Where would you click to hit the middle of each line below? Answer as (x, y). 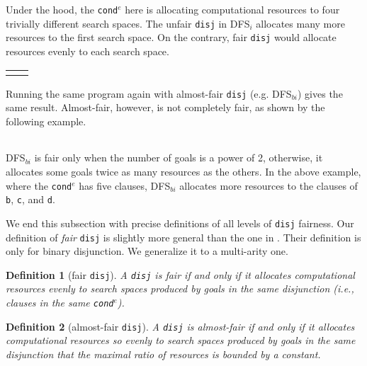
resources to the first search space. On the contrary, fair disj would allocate (171, 37)
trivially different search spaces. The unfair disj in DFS (128, 23)
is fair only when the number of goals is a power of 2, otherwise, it (179, 158)
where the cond (39, 185)
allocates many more (300, 23)
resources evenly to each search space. (87, 51)
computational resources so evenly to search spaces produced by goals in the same (181, 340)
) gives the (320, 93)
